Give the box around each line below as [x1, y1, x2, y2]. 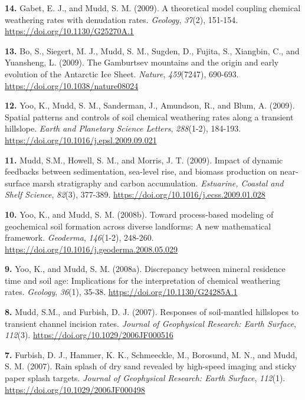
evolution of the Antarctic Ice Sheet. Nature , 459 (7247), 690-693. [5, 67, 239, 80]
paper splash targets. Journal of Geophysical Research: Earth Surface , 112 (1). [5, 372, 286, 384]
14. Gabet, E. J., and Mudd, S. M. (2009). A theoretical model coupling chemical [5, 2, 301, 14]
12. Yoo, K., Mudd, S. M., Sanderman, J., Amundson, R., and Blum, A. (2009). [5, 99, 295, 112]
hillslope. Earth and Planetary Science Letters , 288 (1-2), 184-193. [5, 122, 241, 135]
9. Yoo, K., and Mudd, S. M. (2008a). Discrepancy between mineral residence [5, 263, 286, 275]
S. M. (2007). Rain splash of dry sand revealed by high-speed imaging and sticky [5, 360, 297, 372]
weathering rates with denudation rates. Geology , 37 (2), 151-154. [5, 13, 238, 25]
